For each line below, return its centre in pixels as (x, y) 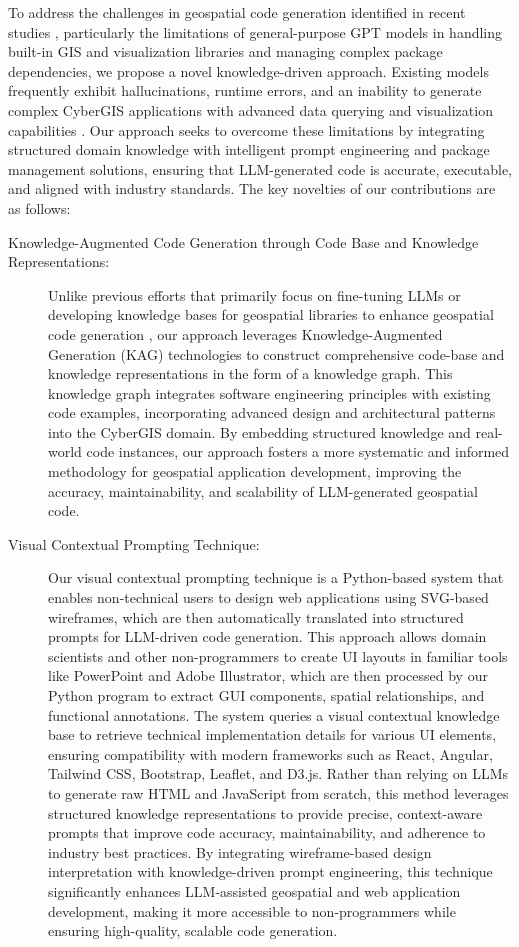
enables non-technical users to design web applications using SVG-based (268, 597)
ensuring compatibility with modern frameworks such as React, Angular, (270, 753)
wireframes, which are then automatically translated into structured (256, 616)
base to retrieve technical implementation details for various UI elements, (272, 734)
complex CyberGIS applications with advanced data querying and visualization (250, 109)
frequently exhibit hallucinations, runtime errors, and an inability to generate (245, 90)
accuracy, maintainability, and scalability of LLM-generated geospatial (263, 490)
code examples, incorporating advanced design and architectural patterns (272, 412)
